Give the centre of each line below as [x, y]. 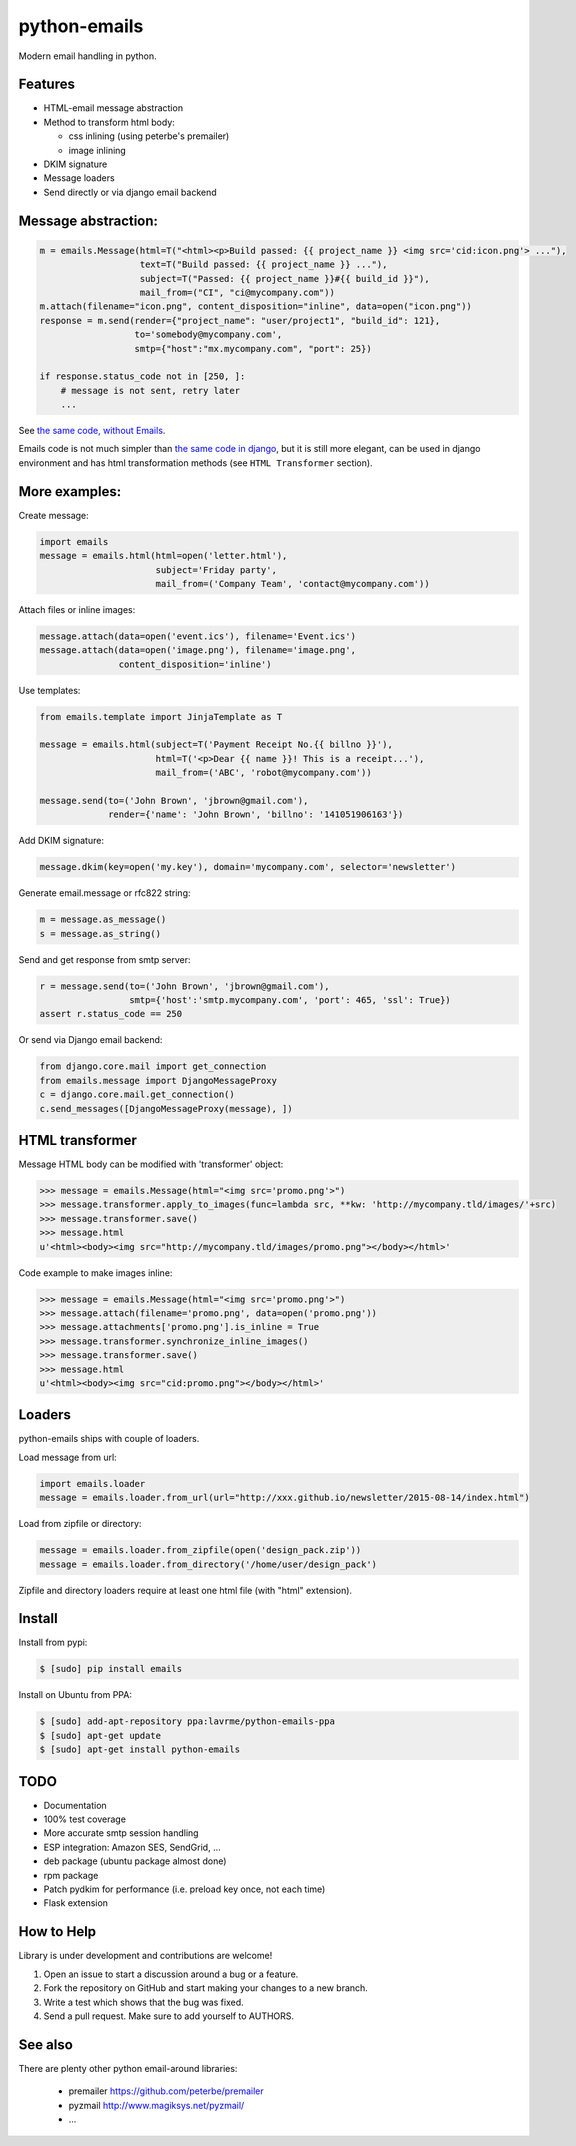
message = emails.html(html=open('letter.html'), [163, 556]
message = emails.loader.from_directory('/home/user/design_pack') [208, 1564]
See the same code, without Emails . [92, 431]
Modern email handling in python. [87, 56]
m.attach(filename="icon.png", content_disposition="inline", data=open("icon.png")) [255, 306]
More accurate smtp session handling [121, 1833]
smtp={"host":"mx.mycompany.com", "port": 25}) [253, 348]
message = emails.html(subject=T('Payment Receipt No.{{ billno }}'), [216, 744]
